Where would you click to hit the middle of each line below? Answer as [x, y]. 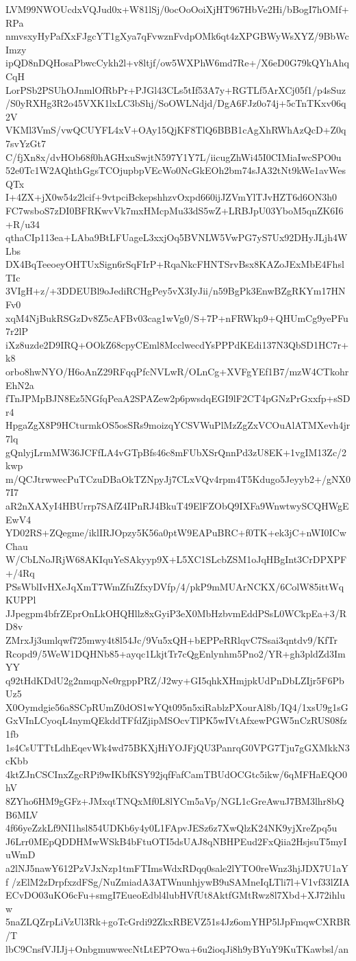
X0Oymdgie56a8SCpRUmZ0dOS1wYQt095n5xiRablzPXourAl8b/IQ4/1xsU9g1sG [177, 707]
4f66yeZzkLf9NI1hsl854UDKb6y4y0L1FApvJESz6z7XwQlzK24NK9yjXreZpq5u [171, 828]
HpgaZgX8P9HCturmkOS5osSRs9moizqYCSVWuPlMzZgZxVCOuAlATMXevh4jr [178, 425]
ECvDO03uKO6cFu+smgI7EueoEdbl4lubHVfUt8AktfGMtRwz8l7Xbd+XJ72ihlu [175, 895]
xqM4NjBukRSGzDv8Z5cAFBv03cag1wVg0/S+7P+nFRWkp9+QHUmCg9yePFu [177, 317]
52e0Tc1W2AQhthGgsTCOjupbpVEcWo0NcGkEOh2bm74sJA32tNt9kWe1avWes [176, 170]
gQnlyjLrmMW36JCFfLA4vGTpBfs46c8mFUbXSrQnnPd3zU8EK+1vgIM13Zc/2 [176, 452]
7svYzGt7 [26, 143]
